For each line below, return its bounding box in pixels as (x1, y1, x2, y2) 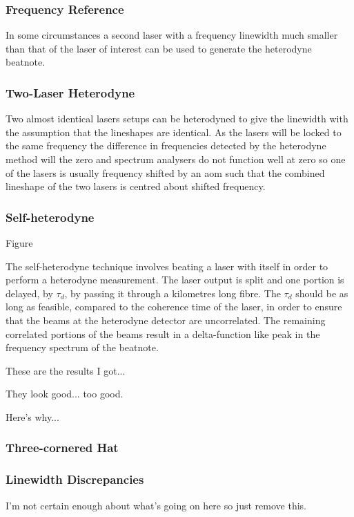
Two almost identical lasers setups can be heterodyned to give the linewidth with (6, 111, 348, 126)
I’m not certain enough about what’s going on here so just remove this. (6, 498, 306, 512)
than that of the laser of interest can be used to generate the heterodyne (6, 41, 312, 55)
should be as (295, 285, 348, 300)
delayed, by (6, 285, 53, 300)
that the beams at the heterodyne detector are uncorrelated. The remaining (6, 312, 326, 327)
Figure (6, 236, 33, 250)
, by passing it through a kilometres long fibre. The (64, 285, 281, 300)
